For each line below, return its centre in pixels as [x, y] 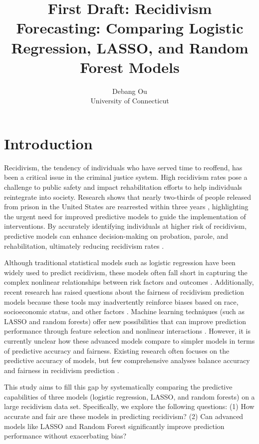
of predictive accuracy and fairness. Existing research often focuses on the [117, 350]
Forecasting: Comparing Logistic [130, 28]
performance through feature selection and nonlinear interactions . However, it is [128, 331]
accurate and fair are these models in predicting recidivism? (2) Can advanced [124, 416]
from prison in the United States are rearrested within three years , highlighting [126, 207]
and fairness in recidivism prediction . [62, 370]
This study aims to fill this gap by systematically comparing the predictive [118, 387]
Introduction [48, 143]
